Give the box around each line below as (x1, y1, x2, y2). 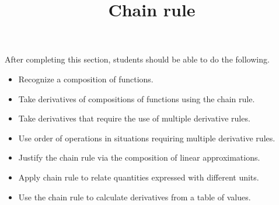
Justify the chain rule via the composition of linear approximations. (18, 151, 260, 164)
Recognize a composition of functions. (18, 72, 154, 85)
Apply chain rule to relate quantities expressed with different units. (18, 171, 259, 183)
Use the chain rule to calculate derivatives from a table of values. (18, 190, 251, 203)
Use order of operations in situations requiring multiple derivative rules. (18, 131, 275, 144)
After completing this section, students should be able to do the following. (5, 53, 270, 65)
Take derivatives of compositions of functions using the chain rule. (18, 92, 255, 105)
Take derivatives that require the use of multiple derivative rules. (18, 112, 250, 124)
